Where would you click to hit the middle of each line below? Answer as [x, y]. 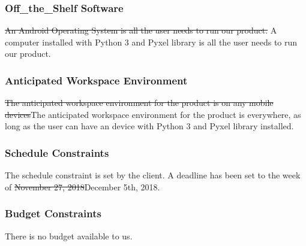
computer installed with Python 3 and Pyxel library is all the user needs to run [151, 42]
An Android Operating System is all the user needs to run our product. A [141, 30]
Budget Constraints [53, 213]
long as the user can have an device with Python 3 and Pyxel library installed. [149, 126]
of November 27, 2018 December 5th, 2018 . [82, 186]
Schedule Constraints [57, 152]
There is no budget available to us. [69, 236]
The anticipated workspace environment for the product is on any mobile [139, 103]
